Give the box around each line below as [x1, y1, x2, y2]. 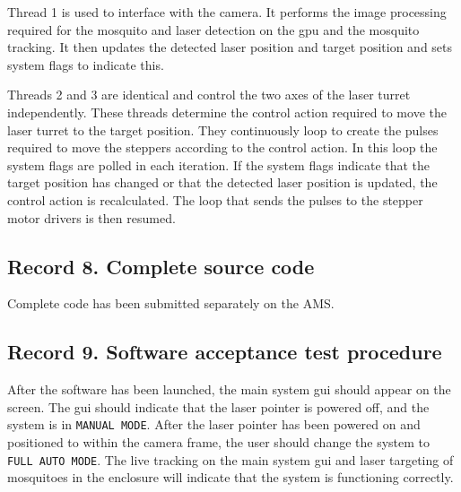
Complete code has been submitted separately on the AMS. [7, 294, 335, 313]
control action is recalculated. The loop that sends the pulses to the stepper [7, 190, 423, 209]
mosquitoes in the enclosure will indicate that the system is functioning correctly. [7, 468, 454, 487]
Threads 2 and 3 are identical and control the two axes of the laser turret [7, 85, 411, 104]
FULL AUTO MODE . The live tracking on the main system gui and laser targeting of [7, 450, 454, 469]
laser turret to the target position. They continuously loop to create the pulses [7, 120, 439, 139]
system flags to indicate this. [7, 55, 164, 73]
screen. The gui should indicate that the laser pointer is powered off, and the [7, 397, 430, 416]
